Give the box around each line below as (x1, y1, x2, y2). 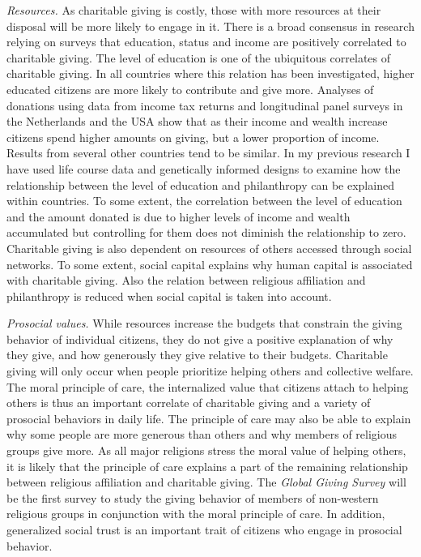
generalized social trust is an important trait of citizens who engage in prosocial (6, 521, 402, 538)
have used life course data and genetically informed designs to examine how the (6, 160, 401, 177)
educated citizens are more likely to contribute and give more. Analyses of (6, 80, 374, 97)
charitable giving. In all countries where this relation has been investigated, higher (6, 65, 415, 82)
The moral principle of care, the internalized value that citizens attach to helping (6, 378, 409, 395)
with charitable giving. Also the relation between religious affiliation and (6, 272, 366, 289)
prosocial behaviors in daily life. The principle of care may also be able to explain (6, 409, 411, 426)
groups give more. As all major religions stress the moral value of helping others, (6, 442, 406, 459)
